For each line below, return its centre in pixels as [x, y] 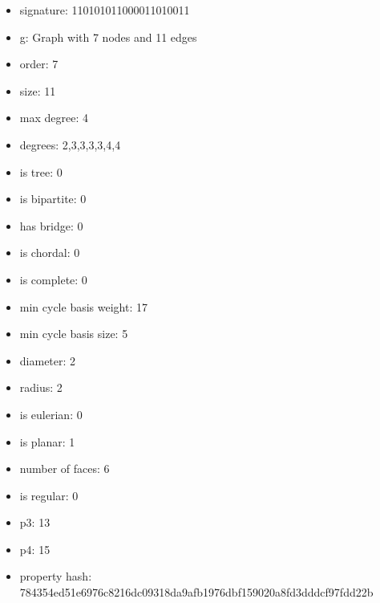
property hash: [56, 576]
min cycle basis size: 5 [74, 334]
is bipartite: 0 [53, 199]
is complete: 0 [53, 279]
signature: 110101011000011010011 [105, 10]
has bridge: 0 [51, 225]
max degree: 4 [54, 118]
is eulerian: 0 [51, 414]
